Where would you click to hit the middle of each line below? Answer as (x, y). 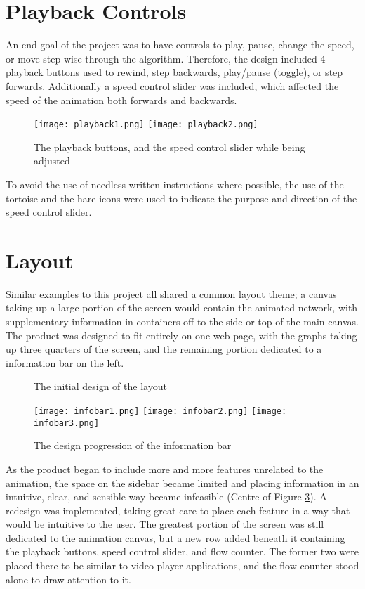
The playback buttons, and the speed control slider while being (170, 147)
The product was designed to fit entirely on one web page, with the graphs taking (181, 335)
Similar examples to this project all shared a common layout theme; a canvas (171, 293)
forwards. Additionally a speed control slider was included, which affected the (172, 85)
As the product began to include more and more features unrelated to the (165, 468)
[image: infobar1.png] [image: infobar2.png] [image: (160, 411)
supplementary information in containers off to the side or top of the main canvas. (182, 322)
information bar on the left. (65, 362)
